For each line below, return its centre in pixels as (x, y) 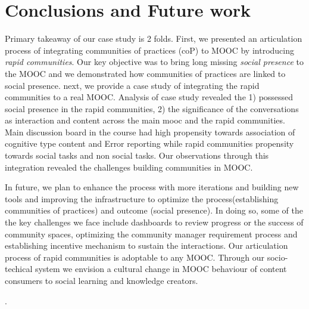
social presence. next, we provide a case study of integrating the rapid (132, 85)
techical (19, 269)
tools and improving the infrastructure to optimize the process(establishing (142, 198)
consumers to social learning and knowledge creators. (102, 280)
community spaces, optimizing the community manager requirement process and (151, 234)
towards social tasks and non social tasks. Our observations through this (137, 155)
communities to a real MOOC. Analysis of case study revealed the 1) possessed (149, 97)
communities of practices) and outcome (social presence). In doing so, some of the (154, 210)
